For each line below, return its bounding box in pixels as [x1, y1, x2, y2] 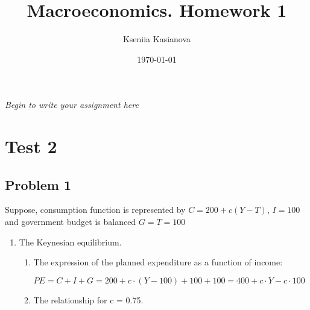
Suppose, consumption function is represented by [5, 203, 186, 216]
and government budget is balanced [5, 215, 136, 228]
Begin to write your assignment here [5, 98, 139, 111]
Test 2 [5, 134, 57, 159]
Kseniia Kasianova [122, 33, 191, 45]
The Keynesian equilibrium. [19, 235, 122, 248]
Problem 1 [5, 175, 71, 194]
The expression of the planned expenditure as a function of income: [33, 256, 283, 268]
